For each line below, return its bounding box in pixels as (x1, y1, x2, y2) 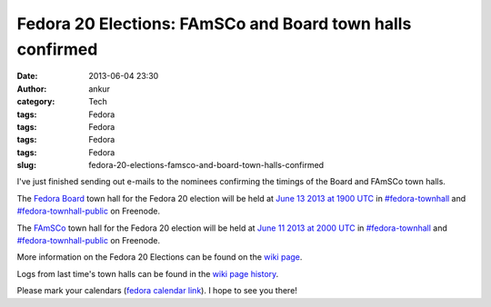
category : (16, 96, 55, 107)
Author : (16, 83, 47, 94)
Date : (16, 71, 38, 82)
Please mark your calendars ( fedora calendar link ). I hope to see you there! (16, 285, 297, 296)
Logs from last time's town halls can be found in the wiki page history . (16, 268, 279, 279)
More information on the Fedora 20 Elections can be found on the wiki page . (16, 252, 303, 262)
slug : (16, 160, 36, 171)
